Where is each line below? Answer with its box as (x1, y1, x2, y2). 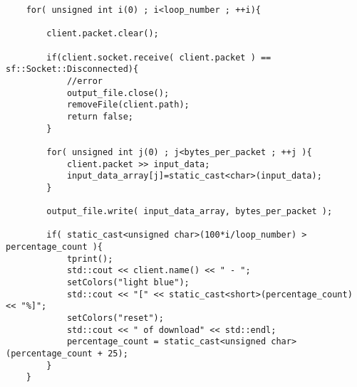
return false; (66, 111, 133, 122)
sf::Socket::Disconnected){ (6, 64, 139, 75)
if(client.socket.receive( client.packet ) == (46, 52, 271, 63)
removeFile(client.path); (66, 100, 190, 110)
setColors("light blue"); (66, 277, 190, 288)
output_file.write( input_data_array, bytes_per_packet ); (46, 206, 333, 217)
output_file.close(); (66, 88, 170, 98)
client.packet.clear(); (46, 28, 159, 39)
